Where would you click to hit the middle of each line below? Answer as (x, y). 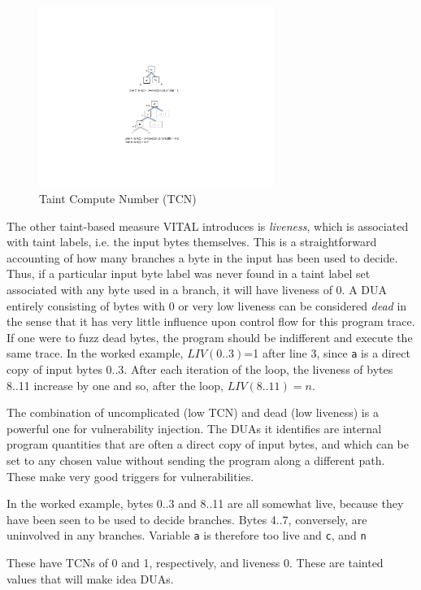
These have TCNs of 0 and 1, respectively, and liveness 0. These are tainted (195, 563)
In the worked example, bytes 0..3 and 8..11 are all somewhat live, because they (205, 503)
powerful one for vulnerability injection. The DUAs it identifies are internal (194, 428)
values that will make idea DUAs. (90, 578)
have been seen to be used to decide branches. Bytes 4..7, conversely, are (187, 519)
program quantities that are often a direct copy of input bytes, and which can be (208, 444)
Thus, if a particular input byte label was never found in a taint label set (189, 273)
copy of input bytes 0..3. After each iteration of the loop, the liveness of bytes (200, 369)
